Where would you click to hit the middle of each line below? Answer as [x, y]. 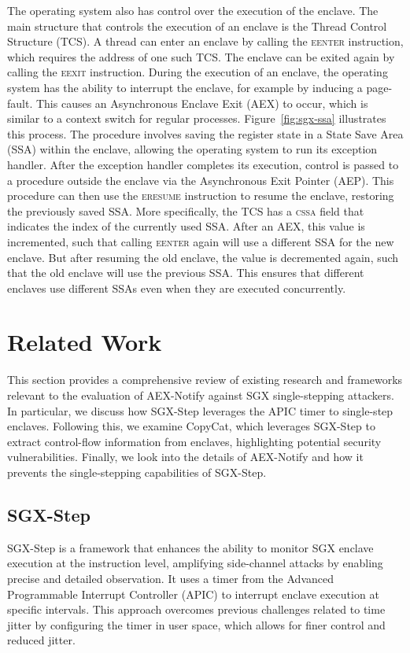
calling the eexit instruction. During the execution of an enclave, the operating [198, 72]
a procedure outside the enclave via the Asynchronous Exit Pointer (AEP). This [201, 180]
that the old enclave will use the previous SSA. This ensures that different [186, 273]
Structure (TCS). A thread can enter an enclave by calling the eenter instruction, [205, 41]
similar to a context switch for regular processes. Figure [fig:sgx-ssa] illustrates [197, 118]
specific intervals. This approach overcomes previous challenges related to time [196, 609]
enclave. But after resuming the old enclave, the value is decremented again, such [203, 257]
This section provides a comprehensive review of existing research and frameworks [205, 380]
